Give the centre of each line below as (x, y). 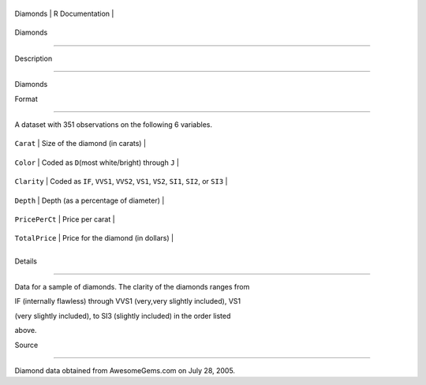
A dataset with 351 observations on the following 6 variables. (114, 124)
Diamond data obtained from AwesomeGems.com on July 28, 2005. (125, 371)
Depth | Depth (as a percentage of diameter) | (90, 200)
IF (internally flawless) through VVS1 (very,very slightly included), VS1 (128, 301)
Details (26, 261)
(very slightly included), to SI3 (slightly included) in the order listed (123, 316)
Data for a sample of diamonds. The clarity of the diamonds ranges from (132, 287)
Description (34, 58)
